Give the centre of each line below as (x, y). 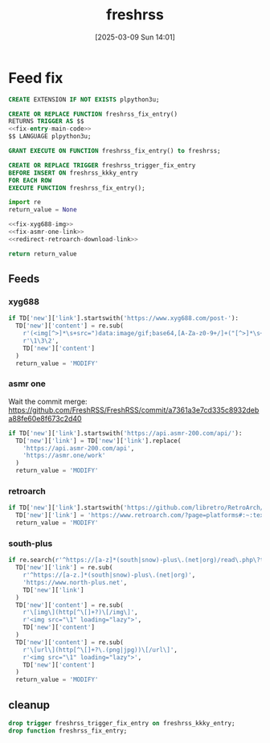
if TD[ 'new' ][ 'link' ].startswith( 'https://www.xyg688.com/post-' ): (124, 318)
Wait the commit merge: (48, 401)
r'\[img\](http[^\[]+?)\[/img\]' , (80, 613)
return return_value (43, 254)
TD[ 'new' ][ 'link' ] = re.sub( (64, 568)
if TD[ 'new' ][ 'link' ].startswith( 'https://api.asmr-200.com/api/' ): (125, 433)
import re (25, 203)
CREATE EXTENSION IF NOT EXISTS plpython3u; (84, 99)
